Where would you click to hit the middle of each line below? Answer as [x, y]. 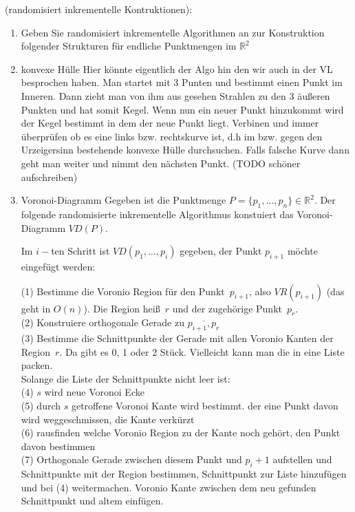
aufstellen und [302, 459]
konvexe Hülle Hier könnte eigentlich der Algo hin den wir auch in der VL [177, 68]
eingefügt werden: [58, 266]
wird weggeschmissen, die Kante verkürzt [108, 419]
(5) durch [41, 406]
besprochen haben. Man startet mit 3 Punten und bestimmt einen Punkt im [182, 82]
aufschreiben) [49, 177]
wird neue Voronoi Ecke [94, 392]
